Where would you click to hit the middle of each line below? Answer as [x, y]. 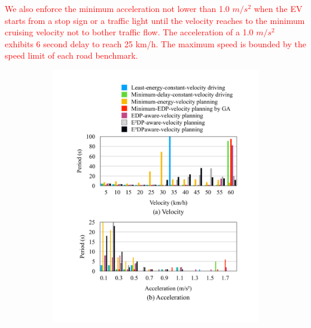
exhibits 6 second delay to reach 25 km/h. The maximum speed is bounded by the [155, 43]
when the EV [278, 8]
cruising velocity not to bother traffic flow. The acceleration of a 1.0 [129, 32]
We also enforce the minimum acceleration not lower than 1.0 [117, 8]
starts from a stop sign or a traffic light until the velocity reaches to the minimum [155, 20]
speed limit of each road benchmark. [71, 55]
